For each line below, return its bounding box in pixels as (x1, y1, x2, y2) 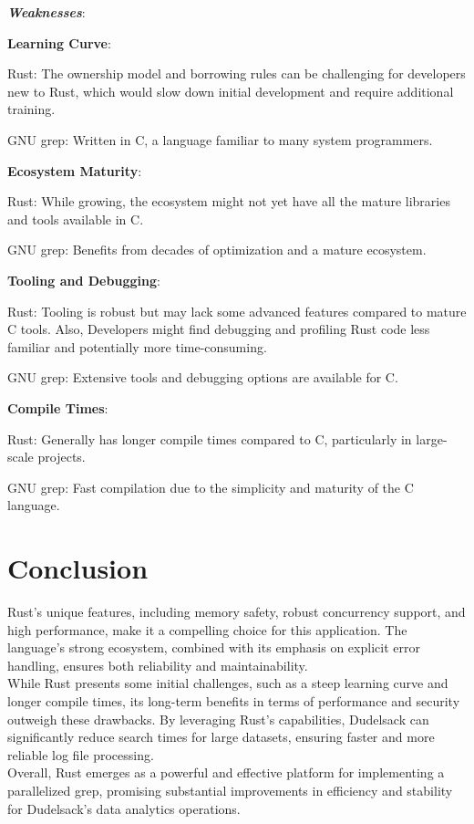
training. (7, 99, 56, 119)
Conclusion (7, 549, 149, 587)
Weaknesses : (7, 3, 86, 21)
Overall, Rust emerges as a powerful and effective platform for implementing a (7, 763, 445, 782)
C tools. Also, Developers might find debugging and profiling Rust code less (7, 319, 430, 339)
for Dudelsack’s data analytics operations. (7, 798, 241, 818)
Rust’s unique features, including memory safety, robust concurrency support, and (7, 602, 466, 621)
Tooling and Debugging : (7, 270, 160, 289)
